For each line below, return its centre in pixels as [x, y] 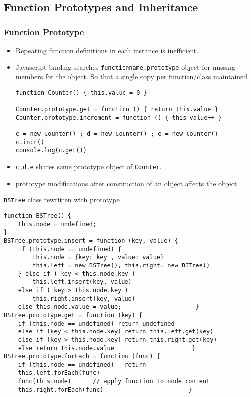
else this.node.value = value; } [109, 307]
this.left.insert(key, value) [82, 282]
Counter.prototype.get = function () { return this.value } [117, 109]
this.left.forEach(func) [59, 373]
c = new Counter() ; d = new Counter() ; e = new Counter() [117, 134]
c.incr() [30, 142]
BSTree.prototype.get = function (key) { [73, 315]
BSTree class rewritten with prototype [62, 200]
